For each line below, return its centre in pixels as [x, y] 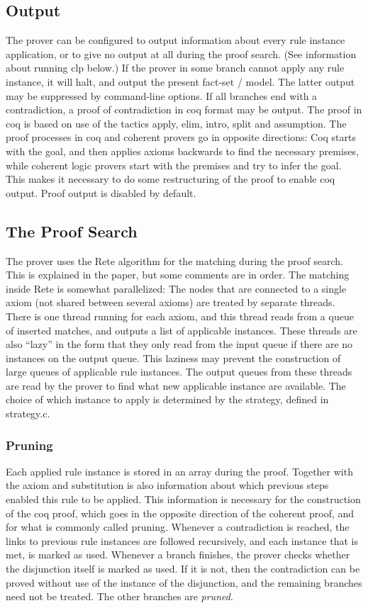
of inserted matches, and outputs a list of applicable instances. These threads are [182, 330]
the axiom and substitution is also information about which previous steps [167, 485]
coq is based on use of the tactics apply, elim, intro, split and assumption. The [176, 123]
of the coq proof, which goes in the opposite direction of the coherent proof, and [180, 513]
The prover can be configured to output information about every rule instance [175, 40]
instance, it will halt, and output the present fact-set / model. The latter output [180, 81]
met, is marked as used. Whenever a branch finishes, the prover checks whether [178, 554]
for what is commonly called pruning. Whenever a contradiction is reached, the [178, 527]
